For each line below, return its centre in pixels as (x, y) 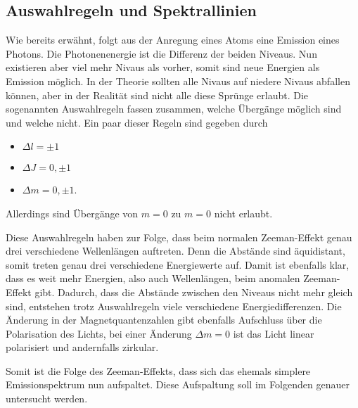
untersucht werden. (47, 399)
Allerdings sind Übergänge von (72, 213)
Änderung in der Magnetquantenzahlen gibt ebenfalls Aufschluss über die (164, 320)
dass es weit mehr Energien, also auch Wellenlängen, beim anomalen (153, 278)
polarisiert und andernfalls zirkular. (82, 347)
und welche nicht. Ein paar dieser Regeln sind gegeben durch (137, 122)
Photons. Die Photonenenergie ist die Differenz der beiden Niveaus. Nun (161, 53)
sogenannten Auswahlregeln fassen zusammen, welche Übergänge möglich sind (174, 109)
